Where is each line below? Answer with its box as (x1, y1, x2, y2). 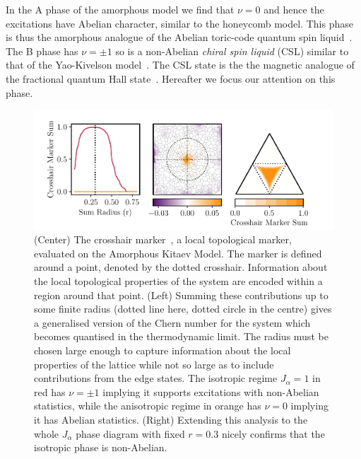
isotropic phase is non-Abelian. (34, 440, 167, 455)
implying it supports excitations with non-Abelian (102, 384, 319, 399)
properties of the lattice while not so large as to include (34, 356, 274, 371)
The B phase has (6, 43, 78, 58)
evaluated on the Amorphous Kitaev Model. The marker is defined (34, 245, 322, 260)
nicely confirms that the (221, 426, 325, 441)
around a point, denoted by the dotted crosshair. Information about (34, 260, 328, 274)
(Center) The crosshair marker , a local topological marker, (34, 232, 292, 247)
